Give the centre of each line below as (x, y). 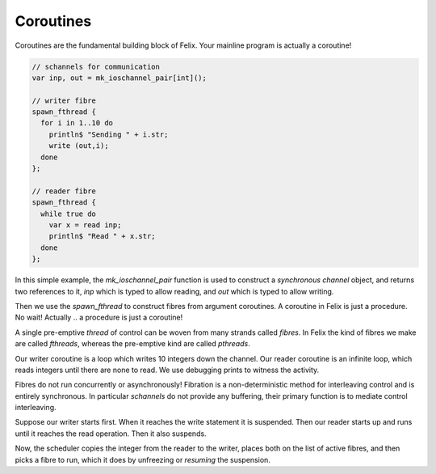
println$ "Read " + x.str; (103, 236)
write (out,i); (79, 146)
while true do (69, 214)
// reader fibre (64, 191)
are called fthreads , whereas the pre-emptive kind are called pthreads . (132, 344)
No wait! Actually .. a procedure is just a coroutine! (99, 317)
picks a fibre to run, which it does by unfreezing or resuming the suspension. (143, 459)
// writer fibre (64, 100)
